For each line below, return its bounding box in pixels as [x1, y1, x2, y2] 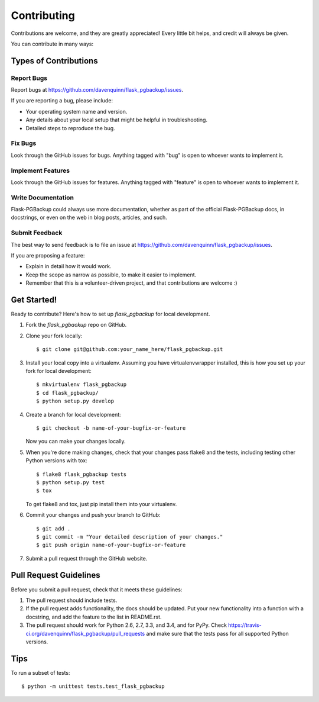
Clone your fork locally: [25, 332, 83, 339]
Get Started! [11, 295, 57, 305]
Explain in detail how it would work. [25, 263, 112, 270]
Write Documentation [11, 193, 74, 201]
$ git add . [36, 525, 71, 532]
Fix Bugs [11, 139, 37, 147]
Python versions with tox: [25, 457, 88, 464]
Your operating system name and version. [25, 108, 128, 115]
